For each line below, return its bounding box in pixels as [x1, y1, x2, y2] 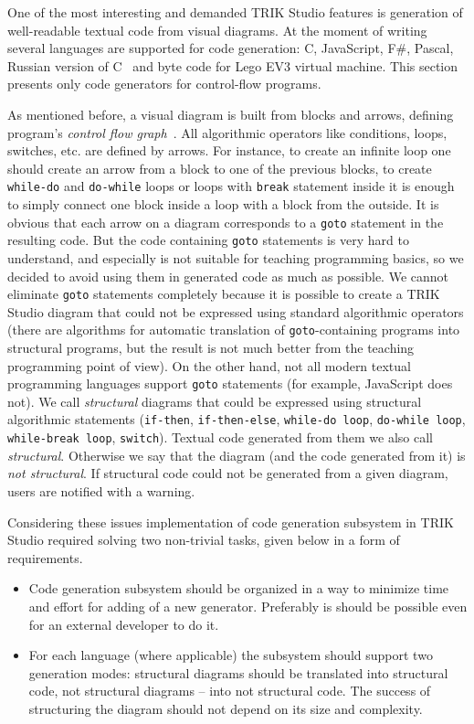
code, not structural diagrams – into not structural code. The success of [28, 681, 431, 700]
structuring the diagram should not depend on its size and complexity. [28, 698, 423, 718]
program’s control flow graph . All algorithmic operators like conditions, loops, [7, 122, 448, 142]
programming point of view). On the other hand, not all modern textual [7, 356, 411, 375]
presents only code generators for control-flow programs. [7, 74, 321, 93]
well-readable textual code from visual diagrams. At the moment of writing [7, 20, 427, 39]
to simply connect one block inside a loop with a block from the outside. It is [7, 195, 439, 213]
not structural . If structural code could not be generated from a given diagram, [7, 463, 448, 483]
